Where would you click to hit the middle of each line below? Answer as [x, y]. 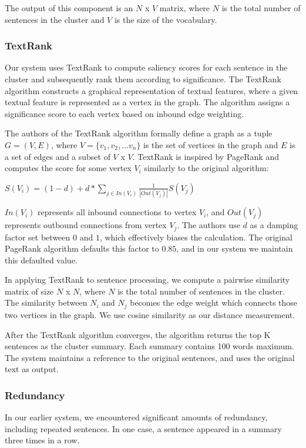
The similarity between [46, 302]
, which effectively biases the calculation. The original [196, 237]
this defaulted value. [41, 260]
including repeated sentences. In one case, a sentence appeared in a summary [143, 428]
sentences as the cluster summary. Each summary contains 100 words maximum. [149, 346]
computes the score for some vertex [68, 168]
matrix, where [185, 8]
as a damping [274, 225]
